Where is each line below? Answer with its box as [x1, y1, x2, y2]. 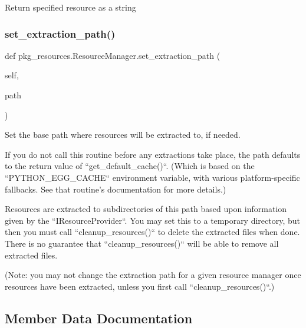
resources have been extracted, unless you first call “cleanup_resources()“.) [5, 280, 275, 292]
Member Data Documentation [5, 309, 193, 327]
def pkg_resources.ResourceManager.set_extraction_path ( [5, 49, 221, 61]
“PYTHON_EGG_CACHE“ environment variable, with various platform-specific [5, 171, 300, 183]
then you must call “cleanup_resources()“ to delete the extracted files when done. [5, 226, 300, 238]
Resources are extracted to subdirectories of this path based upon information [5, 203, 287, 215]
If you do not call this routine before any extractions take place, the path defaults [5, 148, 301, 160]
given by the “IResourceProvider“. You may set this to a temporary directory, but [5, 214, 301, 226]
